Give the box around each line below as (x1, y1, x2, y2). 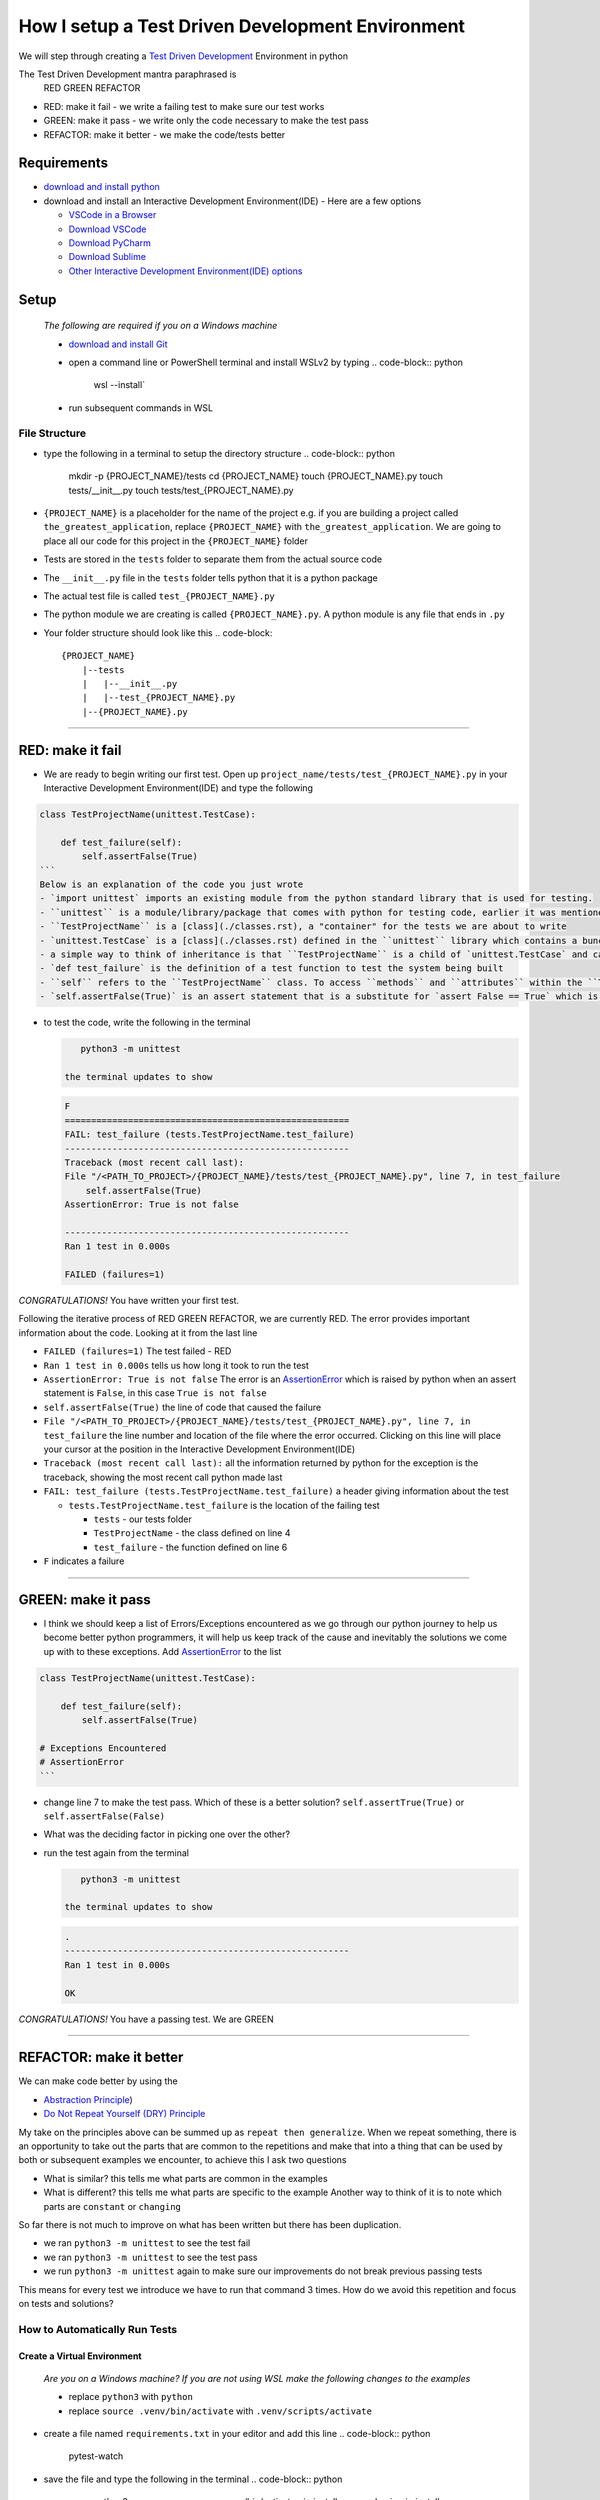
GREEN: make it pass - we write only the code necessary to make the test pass (43, 115, 369, 127)
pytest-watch (68, 2450, 124, 2462)
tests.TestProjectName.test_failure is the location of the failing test (68, 1499, 380, 1511)
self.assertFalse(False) (43, 1810, 165, 1822)
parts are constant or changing (43, 2200, 182, 2212)
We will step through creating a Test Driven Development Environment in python (18, 50, 349, 62)
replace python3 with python (68, 2391, 194, 2403)
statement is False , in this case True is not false (43, 1387, 267, 1399)
